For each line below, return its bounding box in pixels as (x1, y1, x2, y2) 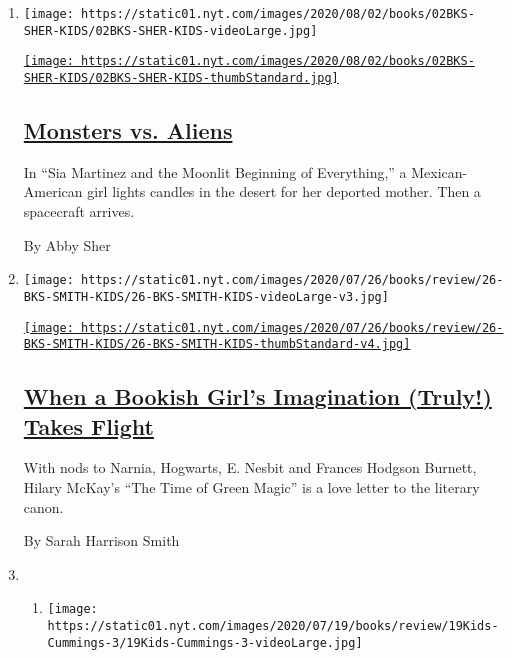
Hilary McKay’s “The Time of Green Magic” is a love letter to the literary (23, 477, 480, 498)
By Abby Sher (23, 234, 111, 255)
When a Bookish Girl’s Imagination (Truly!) (23, 381, 492, 412)
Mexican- (411, 161, 468, 182)
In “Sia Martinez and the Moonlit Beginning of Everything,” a (23, 161, 407, 182)
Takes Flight (23, 410, 154, 441)
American (23, 181, 83, 202)
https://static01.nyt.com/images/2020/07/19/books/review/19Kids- (47, 619, 499, 634)
